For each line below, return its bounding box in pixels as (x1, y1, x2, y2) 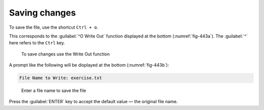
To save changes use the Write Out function (21, 51, 110, 57)
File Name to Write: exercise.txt (19, 75, 102, 81)
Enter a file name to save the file (21, 88, 87, 93)
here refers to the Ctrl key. (9, 40, 66, 46)
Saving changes (9, 7, 76, 18)
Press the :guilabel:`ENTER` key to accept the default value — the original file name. (9, 99, 178, 105)
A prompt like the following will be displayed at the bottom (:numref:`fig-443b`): (9, 62, 169, 68)
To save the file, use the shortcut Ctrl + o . (9, 24, 99, 30)
